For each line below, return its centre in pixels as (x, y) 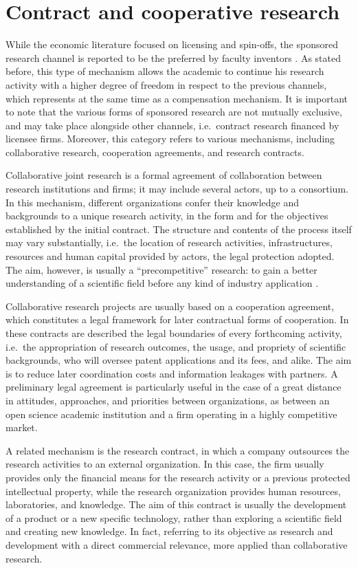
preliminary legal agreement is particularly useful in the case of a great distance (174, 387)
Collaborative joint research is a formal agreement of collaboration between (164, 175)
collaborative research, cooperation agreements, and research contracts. (155, 152)
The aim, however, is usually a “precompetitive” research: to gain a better (161, 269)
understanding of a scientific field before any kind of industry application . (162, 283)
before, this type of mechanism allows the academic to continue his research (165, 71)
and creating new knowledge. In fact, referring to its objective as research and (169, 531)
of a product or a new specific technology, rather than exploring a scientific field (174, 517)
